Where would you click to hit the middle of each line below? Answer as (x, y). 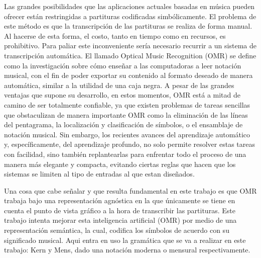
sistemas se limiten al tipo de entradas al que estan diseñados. (99, 174)
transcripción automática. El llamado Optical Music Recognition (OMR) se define (130, 55)
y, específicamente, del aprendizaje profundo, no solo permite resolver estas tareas (130, 144)
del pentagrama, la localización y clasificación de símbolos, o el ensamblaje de (123, 124)
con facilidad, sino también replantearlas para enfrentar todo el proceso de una (125, 154)
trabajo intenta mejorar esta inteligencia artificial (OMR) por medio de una (120, 220)
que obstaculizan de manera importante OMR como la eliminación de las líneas (126, 114)
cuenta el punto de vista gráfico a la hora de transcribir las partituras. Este (120, 210)
